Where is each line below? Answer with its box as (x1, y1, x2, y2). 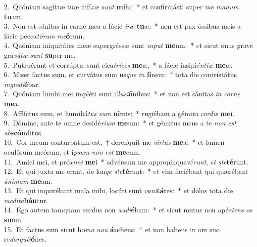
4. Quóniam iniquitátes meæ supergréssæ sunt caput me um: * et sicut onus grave (4, 40, 253, 50)
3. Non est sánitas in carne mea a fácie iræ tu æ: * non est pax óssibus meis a (4, 21, 241, 31)
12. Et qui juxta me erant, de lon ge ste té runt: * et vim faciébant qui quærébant (4, 166, 249, 176)
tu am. (4, 11, 23, 21)
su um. (4, 214, 23, 225)
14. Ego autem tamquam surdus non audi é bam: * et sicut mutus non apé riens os (4, 205, 253, 215)
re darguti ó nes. (4, 234, 47, 244)
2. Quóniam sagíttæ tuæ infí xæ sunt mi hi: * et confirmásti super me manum (4, 1, 239, 11)
